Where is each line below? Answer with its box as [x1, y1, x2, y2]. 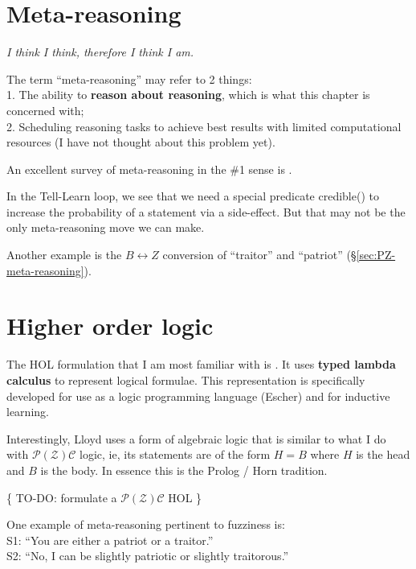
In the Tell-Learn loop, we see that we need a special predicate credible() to [6, 188, 379, 204]
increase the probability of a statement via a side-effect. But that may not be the [6, 203, 406, 220]
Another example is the [6, 246, 122, 263]
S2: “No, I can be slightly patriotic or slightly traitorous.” [6, 547, 289, 564]
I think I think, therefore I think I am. [6, 43, 194, 60]
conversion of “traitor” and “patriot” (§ [162, 246, 357, 263]
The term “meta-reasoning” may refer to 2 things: [6, 70, 252, 87]
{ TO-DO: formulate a [6, 489, 117, 505]
